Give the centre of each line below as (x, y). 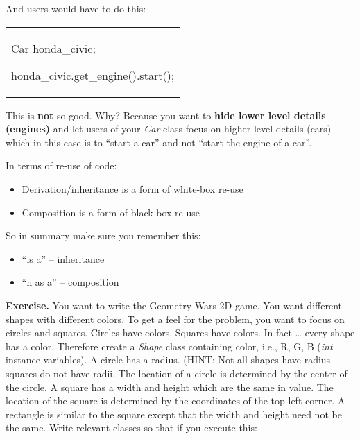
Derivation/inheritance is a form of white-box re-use (132, 188)
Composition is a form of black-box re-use (111, 212)
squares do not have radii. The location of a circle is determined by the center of (177, 373)
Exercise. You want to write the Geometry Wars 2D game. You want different (174, 305)
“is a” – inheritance (63, 258)
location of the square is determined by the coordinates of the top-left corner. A (175, 401)
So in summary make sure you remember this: (103, 235)
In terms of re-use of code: (61, 165)
